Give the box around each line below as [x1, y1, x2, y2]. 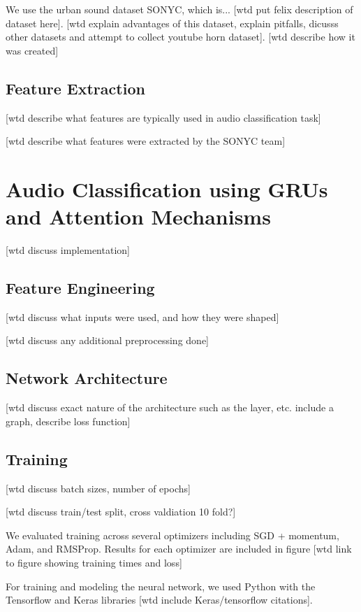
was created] [6, 43, 59, 57]
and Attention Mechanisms [6, 202, 271, 231]
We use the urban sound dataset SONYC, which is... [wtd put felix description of [6, 2, 353, 16]
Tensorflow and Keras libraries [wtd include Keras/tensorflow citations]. [6, 592, 313, 607]
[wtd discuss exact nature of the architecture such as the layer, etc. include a [6, 400, 334, 415]
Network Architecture [6, 367, 168, 389]
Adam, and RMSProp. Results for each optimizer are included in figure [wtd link [6, 541, 352, 556]
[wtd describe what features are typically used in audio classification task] [6, 110, 321, 124]
